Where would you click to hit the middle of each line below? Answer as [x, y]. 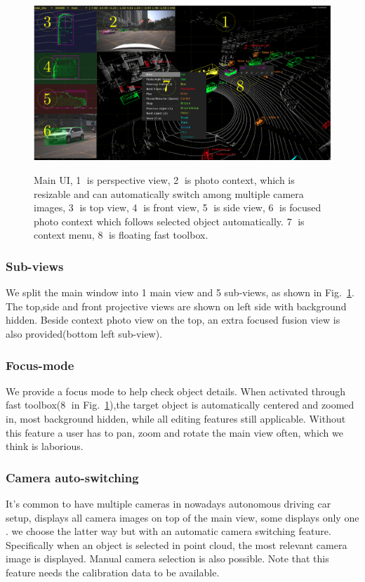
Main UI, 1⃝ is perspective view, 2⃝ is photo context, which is [164, 180]
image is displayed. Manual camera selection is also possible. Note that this [167, 558]
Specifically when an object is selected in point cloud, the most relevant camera [177, 544]
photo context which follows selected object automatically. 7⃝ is [169, 221]
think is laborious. [45, 446]
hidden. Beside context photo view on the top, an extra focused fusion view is [173, 320]
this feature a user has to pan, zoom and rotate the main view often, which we [174, 432]
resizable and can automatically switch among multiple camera [169, 193]
